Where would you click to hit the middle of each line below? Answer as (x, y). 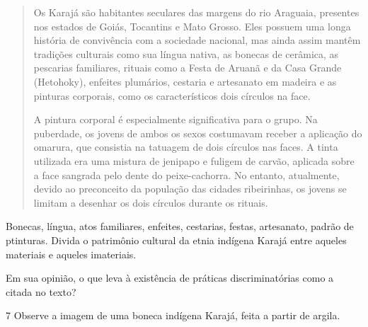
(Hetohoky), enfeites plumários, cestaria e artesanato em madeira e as (185, 81)
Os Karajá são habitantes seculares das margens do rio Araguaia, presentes (196, 12)
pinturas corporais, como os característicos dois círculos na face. (172, 95)
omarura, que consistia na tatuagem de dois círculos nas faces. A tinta (186, 147)
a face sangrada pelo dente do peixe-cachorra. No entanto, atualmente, (186, 174)
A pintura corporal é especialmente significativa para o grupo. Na (176, 119)
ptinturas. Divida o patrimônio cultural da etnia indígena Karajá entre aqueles (176, 240)
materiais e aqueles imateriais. (71, 254)
